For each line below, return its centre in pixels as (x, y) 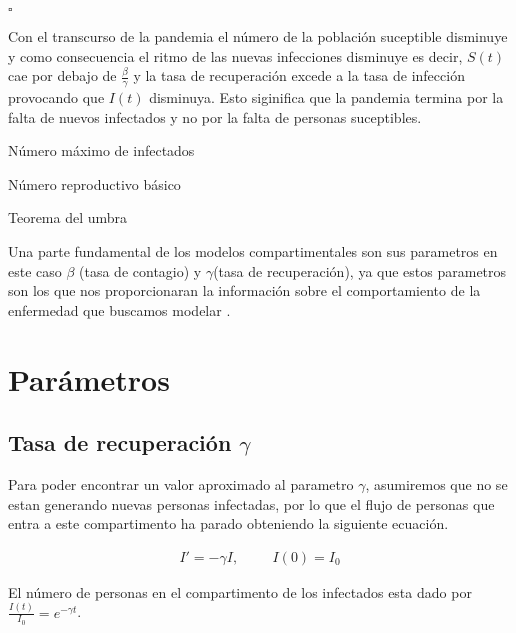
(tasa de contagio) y (140, 270)
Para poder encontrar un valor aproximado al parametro (181, 483)
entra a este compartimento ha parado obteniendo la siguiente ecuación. (228, 523)
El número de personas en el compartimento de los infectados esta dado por (240, 591)
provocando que (56, 97)
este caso (35, 270)
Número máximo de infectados (101, 150)
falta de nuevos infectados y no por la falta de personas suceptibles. (215, 116)
